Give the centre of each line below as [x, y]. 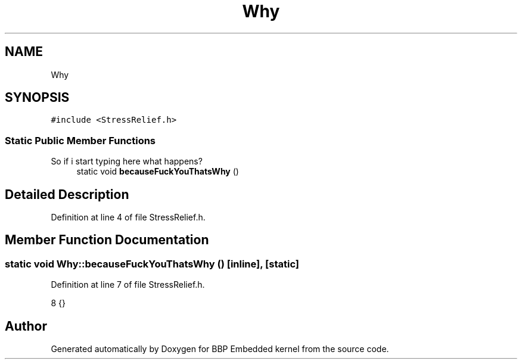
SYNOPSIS [37, 98]
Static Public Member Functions [80, 140]
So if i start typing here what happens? [127, 161]
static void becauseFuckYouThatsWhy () [158, 172]
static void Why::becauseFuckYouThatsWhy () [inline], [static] [152, 264]
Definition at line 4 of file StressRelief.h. [128, 217]
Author [26, 326]
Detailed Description [67, 194]
